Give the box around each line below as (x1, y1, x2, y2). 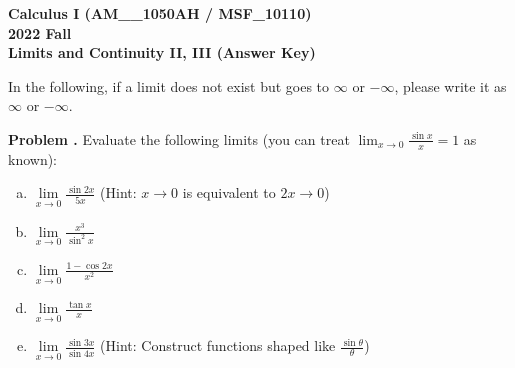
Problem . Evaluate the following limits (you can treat (8, 128, 350, 149)
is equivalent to (182, 182, 276, 203)
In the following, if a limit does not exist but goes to (8, 75, 330, 96)
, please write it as (394, 75, 507, 96)
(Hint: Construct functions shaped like (100, 335, 336, 356)
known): (8, 148, 58, 169)
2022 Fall (8, 22, 72, 43)
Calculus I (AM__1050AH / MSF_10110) (8, 3, 312, 23)
